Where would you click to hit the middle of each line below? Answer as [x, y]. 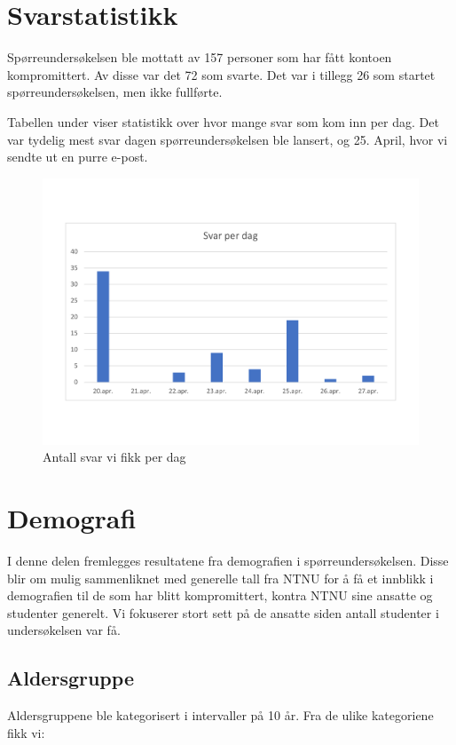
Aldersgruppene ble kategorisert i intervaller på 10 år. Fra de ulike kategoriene [220, 715]
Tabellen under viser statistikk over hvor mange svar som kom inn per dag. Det [223, 121]
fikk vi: [26, 732]
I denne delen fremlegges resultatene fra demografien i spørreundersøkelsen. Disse [228, 561]
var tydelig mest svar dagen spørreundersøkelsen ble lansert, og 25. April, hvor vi [228, 139]
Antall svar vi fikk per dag [114, 457]
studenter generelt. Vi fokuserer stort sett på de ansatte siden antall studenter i [223, 612]
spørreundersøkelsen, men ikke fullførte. [115, 92]
